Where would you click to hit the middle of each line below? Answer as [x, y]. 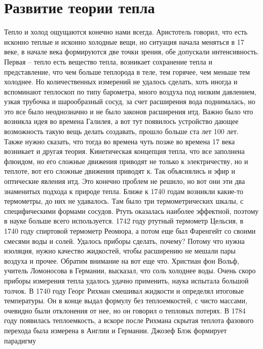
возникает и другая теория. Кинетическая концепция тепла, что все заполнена [124, 151]
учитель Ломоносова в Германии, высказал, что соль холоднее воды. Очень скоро [130, 271]
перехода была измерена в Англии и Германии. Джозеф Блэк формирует [116, 330]
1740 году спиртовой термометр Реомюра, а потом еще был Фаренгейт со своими [130, 231]
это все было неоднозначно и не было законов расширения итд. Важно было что [129, 111]
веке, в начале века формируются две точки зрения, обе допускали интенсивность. [131, 52]
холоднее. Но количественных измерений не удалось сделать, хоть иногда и [121, 82]
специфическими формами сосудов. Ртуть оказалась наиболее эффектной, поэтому [131, 211]
